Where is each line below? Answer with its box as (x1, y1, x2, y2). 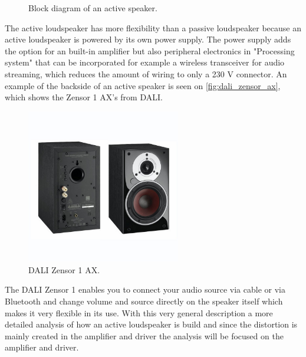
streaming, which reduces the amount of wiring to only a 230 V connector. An (5, 67, 287, 80)
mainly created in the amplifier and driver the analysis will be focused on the (5, 329, 284, 342)
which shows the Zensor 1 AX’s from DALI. (5, 91, 163, 103)
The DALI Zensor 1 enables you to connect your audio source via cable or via (5, 283, 285, 296)
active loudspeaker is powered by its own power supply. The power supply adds (5, 33, 291, 45)
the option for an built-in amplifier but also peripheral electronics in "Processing (5, 44, 295, 57)
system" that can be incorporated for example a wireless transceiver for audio (5, 56, 285, 68)
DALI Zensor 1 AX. (28, 263, 100, 276)
